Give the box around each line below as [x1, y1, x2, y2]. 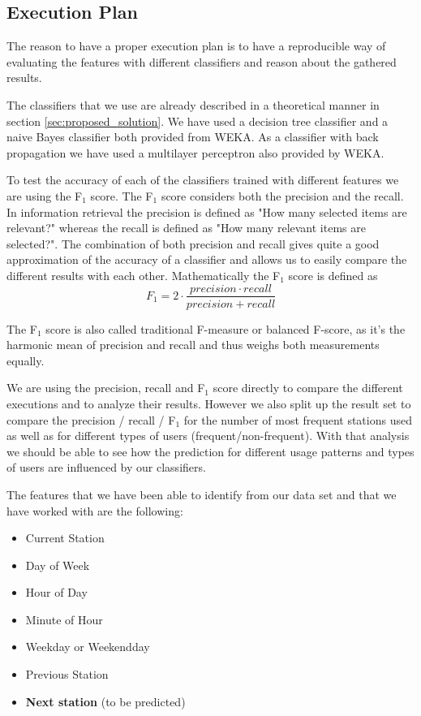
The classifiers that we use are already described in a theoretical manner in [6, 96, 380, 113]
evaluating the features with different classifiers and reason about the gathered [6, 53, 397, 70]
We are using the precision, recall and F [6, 379, 205, 396]
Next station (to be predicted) [25, 692, 186, 710]
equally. [6, 352, 45, 369]
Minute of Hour [25, 610, 103, 628]
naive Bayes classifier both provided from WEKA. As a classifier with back [6, 128, 379, 145]
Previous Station [25, 666, 109, 683]
